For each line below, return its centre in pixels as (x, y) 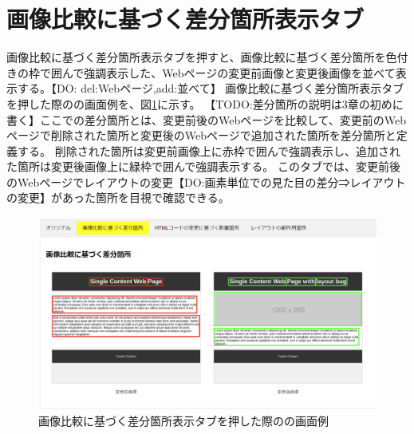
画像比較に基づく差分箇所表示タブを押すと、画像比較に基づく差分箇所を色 (202, 57)
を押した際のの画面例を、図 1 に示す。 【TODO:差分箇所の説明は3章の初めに (205, 103)
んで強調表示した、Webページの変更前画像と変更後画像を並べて (229, 72)
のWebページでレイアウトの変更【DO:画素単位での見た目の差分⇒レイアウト (206, 181)
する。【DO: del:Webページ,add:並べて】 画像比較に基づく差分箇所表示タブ (211, 88)
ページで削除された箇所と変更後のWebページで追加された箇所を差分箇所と (201, 135)
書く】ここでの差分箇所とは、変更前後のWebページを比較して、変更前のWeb (207, 119)
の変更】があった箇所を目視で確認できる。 (118, 197)
